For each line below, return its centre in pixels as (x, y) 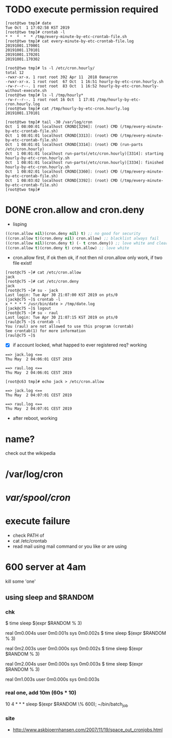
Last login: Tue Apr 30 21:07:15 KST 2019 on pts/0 (61, 318)
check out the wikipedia (30, 453)
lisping (20, 224)
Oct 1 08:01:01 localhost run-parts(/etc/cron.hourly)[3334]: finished (84, 162)
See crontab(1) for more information (46, 331)
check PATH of (28, 535)
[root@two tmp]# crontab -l (35, 32)
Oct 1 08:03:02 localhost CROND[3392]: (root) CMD (61, 180)
